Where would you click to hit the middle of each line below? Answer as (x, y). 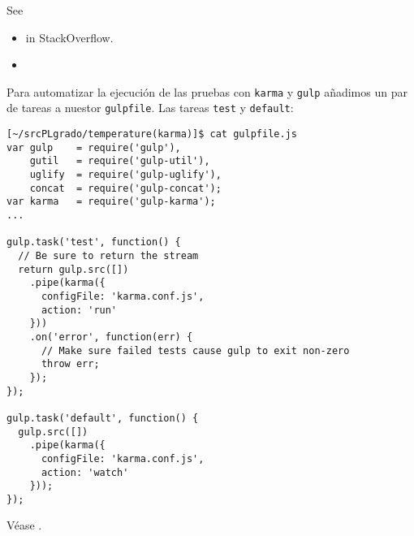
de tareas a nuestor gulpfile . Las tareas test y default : (150, 108)
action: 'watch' (85, 472)
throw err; (70, 364)
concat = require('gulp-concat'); (125, 188)
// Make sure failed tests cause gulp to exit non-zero (195, 350)
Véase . (24, 525)
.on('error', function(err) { (111, 337)
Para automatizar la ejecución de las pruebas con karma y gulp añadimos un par (207, 91)
